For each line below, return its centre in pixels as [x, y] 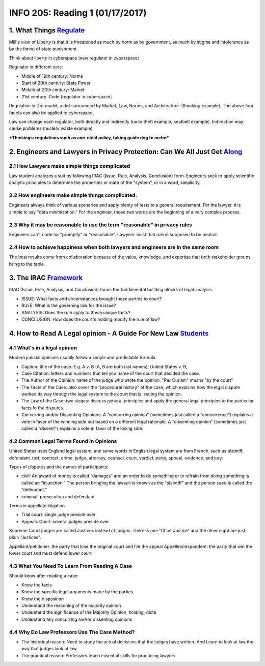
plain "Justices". [25, 537]
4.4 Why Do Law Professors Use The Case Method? [72, 632]
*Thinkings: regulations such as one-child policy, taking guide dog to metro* [89, 137]
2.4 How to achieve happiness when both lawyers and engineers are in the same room [114, 247]
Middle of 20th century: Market [53, 90]
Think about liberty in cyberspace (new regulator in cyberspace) [74, 58]
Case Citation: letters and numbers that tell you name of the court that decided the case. [111, 373]
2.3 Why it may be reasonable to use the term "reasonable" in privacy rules [101, 225]
